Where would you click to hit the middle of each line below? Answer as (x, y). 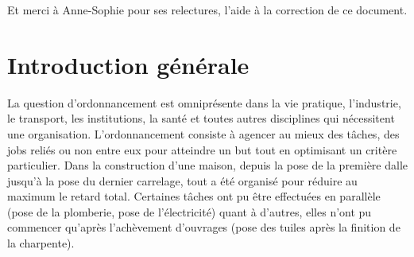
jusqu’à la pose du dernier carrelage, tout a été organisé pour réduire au (182, 180)
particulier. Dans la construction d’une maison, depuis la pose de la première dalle (208, 165)
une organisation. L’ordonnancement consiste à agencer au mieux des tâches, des (203, 133)
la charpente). (41, 243)
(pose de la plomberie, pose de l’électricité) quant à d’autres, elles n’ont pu (190, 211)
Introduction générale (128, 64)
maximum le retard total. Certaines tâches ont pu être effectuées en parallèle (194, 196)
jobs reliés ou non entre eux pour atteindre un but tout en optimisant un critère (202, 149)
